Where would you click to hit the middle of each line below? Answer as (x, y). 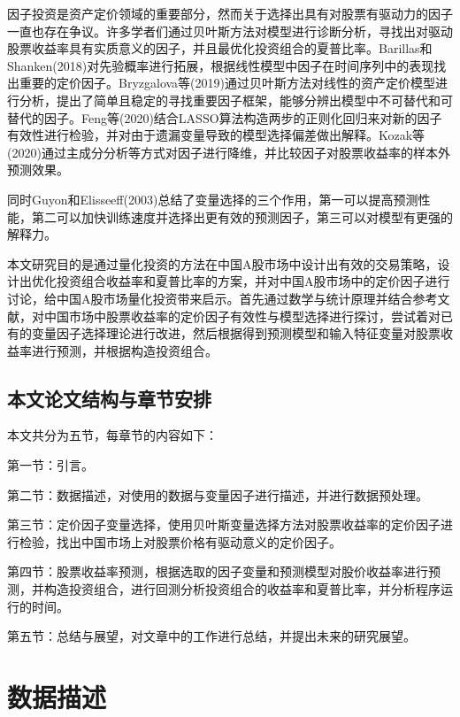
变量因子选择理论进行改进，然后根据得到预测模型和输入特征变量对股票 (236, 333)
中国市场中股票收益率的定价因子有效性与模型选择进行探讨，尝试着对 (242, 316)
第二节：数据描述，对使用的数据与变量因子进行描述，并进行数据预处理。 (218, 494)
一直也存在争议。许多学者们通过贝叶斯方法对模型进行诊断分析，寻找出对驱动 (230, 31)
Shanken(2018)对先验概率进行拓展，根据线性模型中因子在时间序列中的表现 (221, 65)
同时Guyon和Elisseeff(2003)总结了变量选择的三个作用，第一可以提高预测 (213, 199)
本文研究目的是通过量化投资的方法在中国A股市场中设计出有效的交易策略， (222, 263)
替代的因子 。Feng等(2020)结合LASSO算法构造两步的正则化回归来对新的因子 (225, 117)
